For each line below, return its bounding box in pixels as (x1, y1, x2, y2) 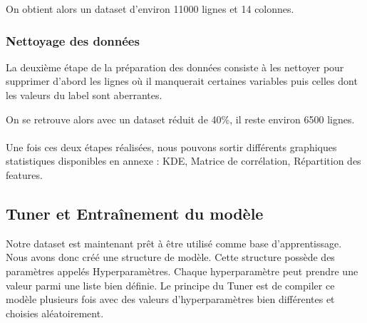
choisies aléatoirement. (6, 305, 104, 320)
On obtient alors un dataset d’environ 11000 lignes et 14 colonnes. (6, 1, 294, 16)
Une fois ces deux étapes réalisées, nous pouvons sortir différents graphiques (6, 139, 337, 154)
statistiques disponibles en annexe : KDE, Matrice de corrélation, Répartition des (6, 153, 361, 168)
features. (6, 167, 43, 182)
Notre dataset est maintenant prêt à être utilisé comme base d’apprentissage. (6, 235, 342, 250)
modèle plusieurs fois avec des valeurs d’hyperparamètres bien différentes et (6, 292, 335, 307)
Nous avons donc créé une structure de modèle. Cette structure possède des (6, 250, 335, 265)
